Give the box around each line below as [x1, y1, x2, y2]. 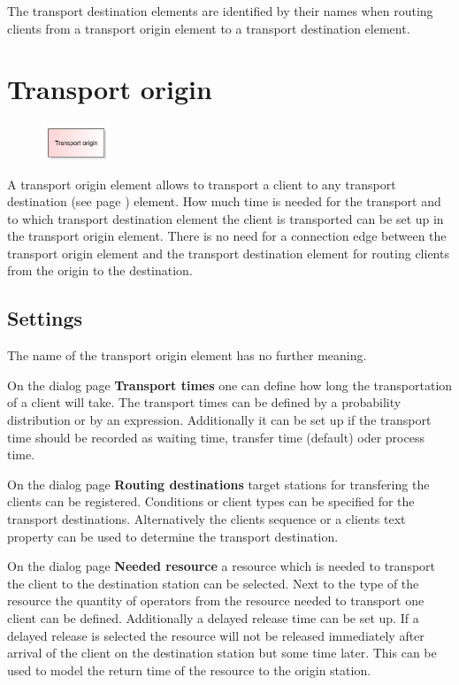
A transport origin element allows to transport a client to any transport [7, 174, 396, 193]
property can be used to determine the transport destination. [7, 527, 339, 545]
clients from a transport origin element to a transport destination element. [7, 19, 410, 37]
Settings [7, 304, 82, 332]
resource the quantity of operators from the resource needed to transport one [7, 591, 425, 610]
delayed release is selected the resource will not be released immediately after [7, 626, 425, 644]
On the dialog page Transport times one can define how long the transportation [7, 375, 453, 394]
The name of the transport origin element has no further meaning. [7, 346, 367, 365]
